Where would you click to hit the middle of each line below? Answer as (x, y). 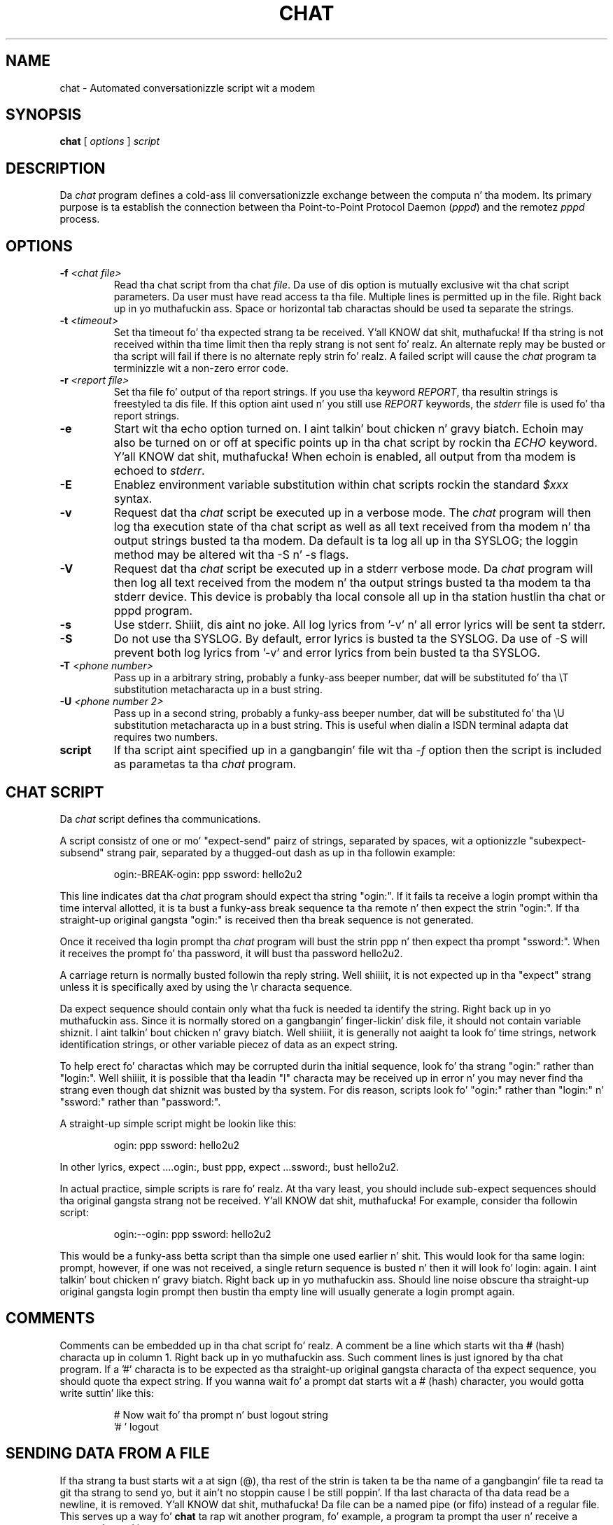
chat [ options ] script (110, 141)
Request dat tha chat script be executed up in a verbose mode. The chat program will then (352, 513)
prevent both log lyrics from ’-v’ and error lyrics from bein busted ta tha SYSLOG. (327, 653)
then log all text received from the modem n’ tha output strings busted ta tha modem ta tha (352, 583)
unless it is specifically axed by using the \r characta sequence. (206, 987)
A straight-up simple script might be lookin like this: (178, 1123)
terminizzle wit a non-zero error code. (201, 368)
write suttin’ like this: (107, 1393)
